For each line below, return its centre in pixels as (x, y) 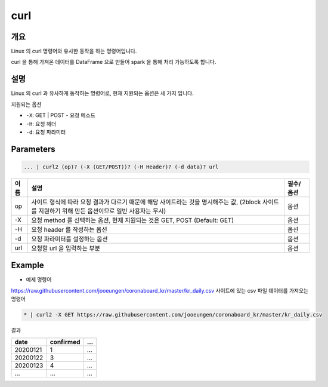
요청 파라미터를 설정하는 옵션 (69, 239)
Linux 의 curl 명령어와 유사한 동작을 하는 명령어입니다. (74, 51)
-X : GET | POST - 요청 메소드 (61, 115)
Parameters (33, 149)
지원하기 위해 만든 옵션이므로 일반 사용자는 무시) (102, 211)
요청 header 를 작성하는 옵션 (69, 229)
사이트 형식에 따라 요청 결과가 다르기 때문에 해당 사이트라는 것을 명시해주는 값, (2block (146, 202)
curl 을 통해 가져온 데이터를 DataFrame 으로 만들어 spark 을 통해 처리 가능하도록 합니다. (114, 62)
